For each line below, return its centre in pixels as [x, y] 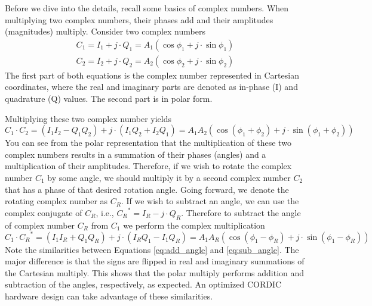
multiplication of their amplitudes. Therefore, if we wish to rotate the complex [148, 166]
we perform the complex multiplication [194, 225]
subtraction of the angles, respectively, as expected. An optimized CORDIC [143, 284]
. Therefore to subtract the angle [241, 212]
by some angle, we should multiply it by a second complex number [169, 177]
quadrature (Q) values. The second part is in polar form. [109, 99]
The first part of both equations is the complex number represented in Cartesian [152, 75]
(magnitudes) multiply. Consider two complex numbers [105, 31]
